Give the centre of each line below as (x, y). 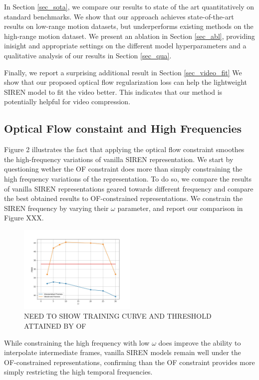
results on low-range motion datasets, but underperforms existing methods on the (129, 26)
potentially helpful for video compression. (67, 101)
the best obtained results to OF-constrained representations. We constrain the (124, 198)
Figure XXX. (24, 218)
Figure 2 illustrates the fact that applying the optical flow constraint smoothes (124, 149)
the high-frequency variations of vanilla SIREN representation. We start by (119, 159)
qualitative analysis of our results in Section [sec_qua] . (88, 55)
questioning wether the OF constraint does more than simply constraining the (123, 169)
